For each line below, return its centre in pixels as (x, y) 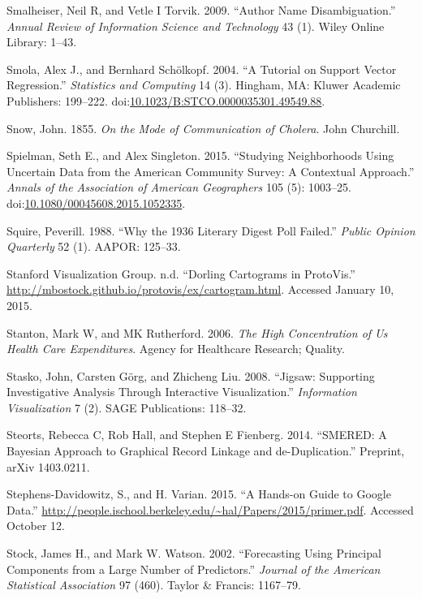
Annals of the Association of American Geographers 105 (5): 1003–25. (179, 187)
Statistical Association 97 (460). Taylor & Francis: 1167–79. (154, 585)
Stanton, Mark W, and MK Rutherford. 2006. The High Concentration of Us (197, 332)
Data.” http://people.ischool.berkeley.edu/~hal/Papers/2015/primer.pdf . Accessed (210, 509)
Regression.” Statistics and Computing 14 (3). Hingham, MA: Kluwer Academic (204, 85)
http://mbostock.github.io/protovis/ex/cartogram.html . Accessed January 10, (200, 289)
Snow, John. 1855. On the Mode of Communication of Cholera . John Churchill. (203, 128)
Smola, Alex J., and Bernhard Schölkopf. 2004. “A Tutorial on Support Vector (202, 69)
